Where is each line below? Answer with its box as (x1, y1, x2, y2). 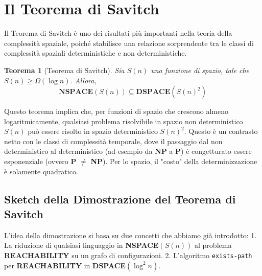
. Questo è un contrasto (184, 126, 258, 136)
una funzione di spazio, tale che (151, 64, 250, 75)
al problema (195, 240, 232, 250)
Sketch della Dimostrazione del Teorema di (4, 191, 236, 206)
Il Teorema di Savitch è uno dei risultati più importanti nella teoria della (4, 28, 232, 38)
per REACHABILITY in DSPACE (4, 260, 126, 270)
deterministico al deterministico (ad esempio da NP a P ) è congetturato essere (4, 146, 252, 156)
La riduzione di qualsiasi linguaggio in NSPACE (4, 240, 159, 250)
